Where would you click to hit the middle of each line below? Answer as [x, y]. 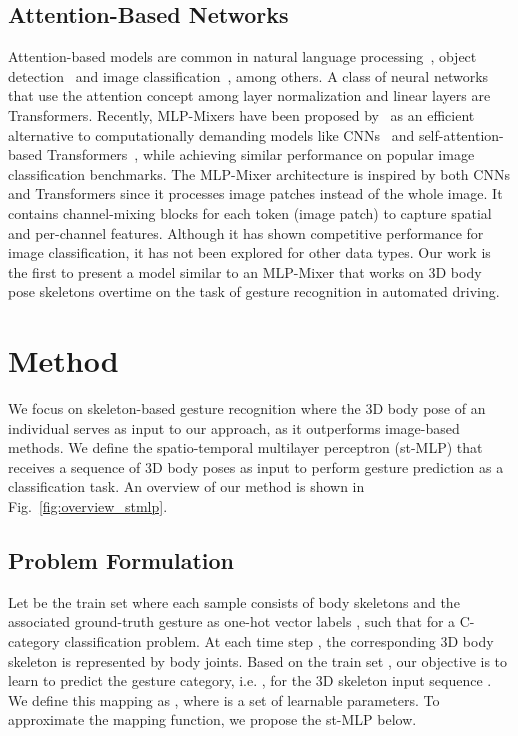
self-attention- [461, 134]
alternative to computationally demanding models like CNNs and [211, 134]
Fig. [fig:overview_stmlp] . [88, 506]
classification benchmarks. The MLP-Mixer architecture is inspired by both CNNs [259, 173]
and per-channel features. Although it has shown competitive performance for [246, 232]
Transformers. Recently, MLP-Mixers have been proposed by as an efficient [241, 114]
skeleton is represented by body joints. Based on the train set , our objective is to [258, 660]
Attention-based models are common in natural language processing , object [242, 56]
